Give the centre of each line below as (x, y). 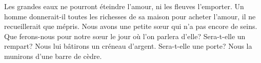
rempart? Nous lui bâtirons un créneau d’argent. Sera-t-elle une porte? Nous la (128, 46)
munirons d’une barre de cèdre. (53, 56)
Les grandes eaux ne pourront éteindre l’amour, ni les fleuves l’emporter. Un (124, 6)
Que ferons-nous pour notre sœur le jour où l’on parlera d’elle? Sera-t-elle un (125, 36)
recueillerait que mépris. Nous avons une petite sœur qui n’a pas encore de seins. (131, 26)
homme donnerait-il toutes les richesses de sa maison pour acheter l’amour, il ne (130, 16)
